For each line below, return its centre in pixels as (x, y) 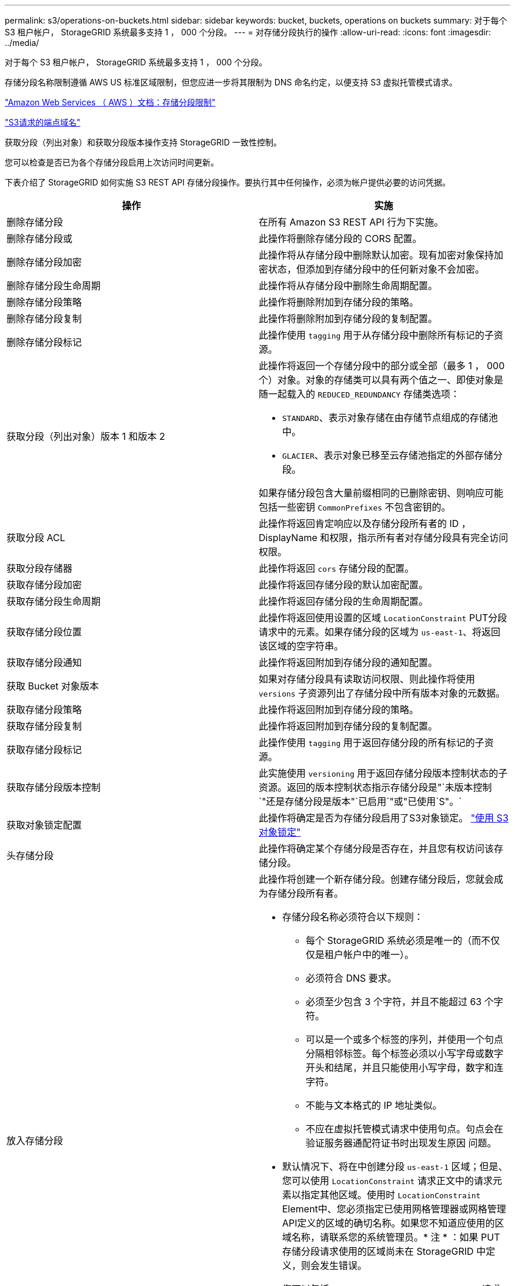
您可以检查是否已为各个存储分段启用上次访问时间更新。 (112, 162)
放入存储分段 (35, 1141)
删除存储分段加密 (44, 262)
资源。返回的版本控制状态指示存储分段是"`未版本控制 (375, 787)
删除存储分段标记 (44, 342)
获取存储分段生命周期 (54, 601)
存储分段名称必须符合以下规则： (353, 917)
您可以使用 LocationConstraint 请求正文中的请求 (387, 1181)
